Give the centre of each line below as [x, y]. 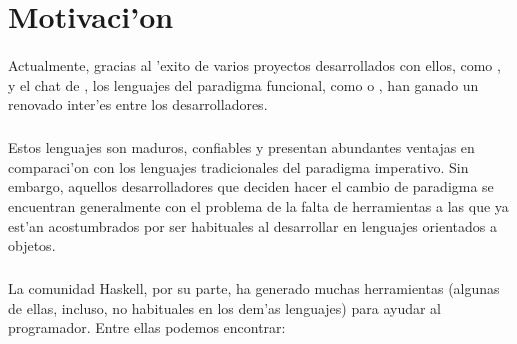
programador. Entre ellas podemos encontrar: [147, 327]
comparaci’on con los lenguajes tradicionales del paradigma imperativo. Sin [238, 166]
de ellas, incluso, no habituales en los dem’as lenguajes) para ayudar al [224, 307]
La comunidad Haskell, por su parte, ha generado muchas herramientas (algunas [254, 288]
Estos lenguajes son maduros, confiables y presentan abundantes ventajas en [241, 147]
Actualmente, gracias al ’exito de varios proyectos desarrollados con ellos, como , [254, 64]
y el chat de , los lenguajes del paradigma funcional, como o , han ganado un [243, 84]
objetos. [32, 245]
